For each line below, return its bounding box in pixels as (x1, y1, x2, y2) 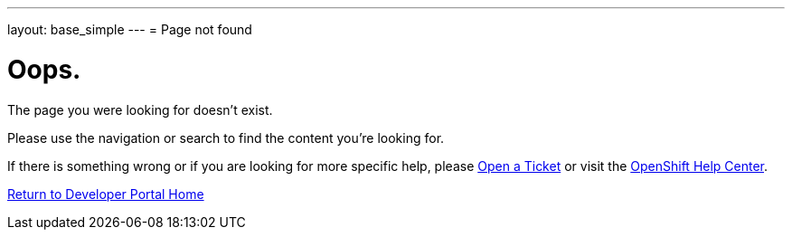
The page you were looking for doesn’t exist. (7, 101, 273, 118)
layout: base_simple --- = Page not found (7, 22, 252, 37)
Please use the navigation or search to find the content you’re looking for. (7, 129, 445, 146)
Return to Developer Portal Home (7, 185, 204, 202)
